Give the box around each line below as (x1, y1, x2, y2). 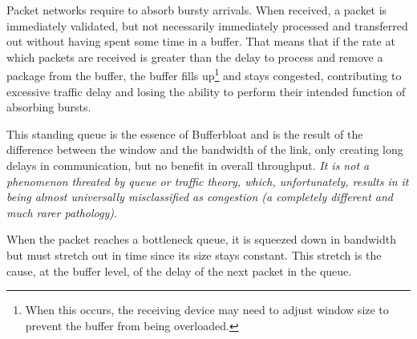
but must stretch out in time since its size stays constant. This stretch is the (6, 246, 382, 263)
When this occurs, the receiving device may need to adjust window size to (25, 301, 389, 318)
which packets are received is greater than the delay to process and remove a (6, 48, 383, 65)
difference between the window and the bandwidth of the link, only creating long (6, 141, 403, 158)
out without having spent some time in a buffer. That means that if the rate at (6, 33, 395, 50)
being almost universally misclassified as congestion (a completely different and (6, 188, 394, 205)
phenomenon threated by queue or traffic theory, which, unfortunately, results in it (6, 172, 409, 189)
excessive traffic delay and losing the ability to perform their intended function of (6, 83, 406, 99)
